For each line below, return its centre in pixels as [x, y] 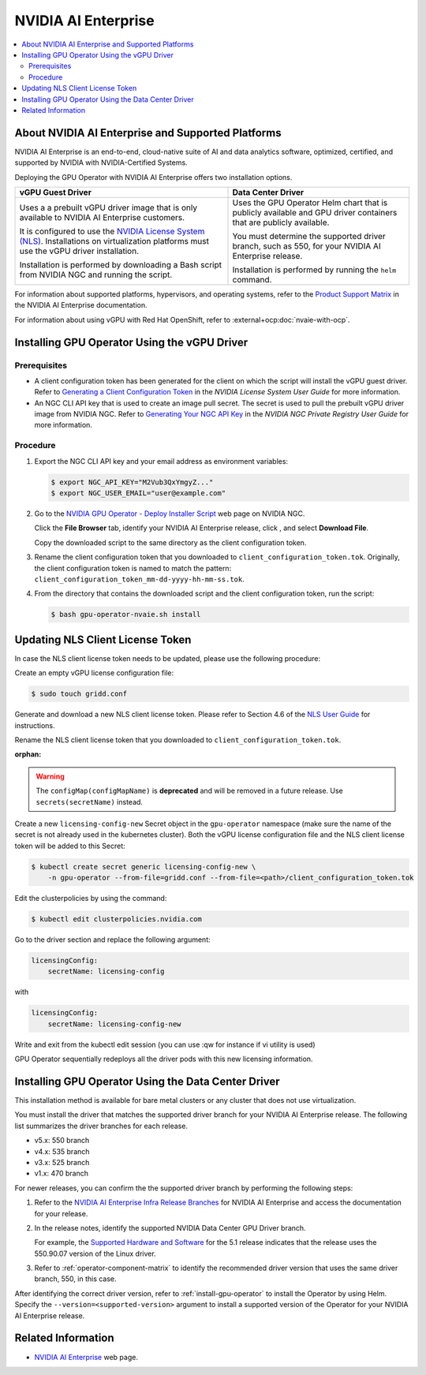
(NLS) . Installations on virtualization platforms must [114, 241]
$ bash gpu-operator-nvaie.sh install [126, 615]
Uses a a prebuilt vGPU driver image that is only [108, 207]
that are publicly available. [281, 222]
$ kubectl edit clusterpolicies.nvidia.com [117, 919]
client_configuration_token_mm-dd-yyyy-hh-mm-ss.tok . [139, 579]
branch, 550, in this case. [76, 1279]
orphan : [28, 754]
